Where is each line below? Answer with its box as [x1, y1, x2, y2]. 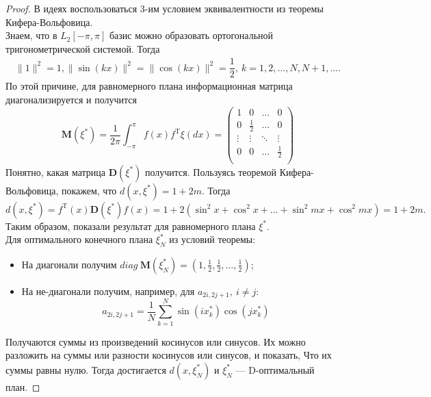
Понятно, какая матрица [5, 164, 106, 179]
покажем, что [61, 183, 117, 197]
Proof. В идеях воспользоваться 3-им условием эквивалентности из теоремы [5, 1, 324, 15]
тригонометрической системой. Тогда [5, 41, 160, 55]
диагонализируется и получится [5, 92, 137, 107]
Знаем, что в [5, 28, 57, 42]
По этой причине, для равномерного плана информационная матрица [5, 79, 293, 93]
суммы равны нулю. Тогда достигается [5, 362, 166, 376]
